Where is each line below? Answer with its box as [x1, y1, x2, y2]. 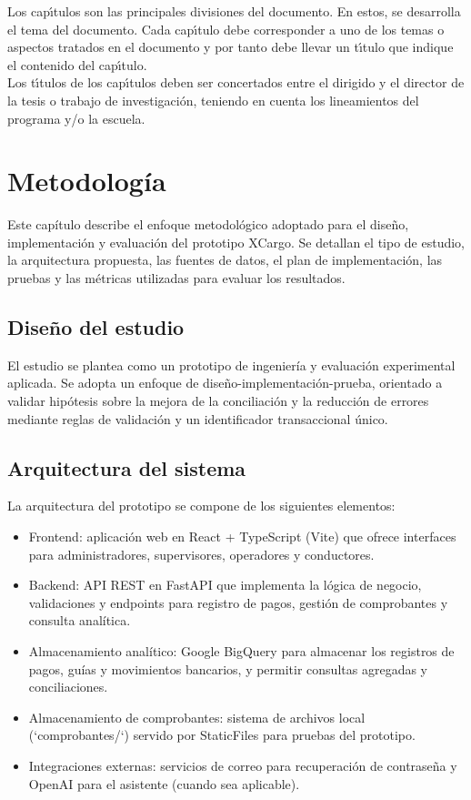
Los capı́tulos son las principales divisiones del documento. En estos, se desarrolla [7, 2, 461, 20]
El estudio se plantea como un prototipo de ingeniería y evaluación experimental [7, 355, 456, 374]
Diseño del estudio [7, 313, 185, 341]
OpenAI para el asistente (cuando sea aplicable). [28, 774, 300, 793]
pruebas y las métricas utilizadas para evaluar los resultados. [7, 268, 346, 288]
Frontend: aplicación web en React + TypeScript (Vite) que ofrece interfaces [28, 527, 456, 546]
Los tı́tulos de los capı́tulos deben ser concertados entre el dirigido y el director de [7, 73, 465, 92]
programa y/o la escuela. [7, 108, 145, 127]
